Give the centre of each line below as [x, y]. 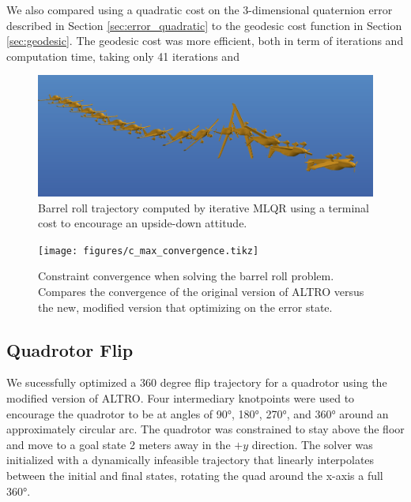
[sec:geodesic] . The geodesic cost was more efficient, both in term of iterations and [205, 41]
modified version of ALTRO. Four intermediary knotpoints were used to [181, 397]
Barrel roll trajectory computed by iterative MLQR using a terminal [204, 207]
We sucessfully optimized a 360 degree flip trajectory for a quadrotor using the [197, 382]
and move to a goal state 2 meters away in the [119, 444]
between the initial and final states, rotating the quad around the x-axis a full [195, 475]
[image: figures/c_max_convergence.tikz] [149, 251]
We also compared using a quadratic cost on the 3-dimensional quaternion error [200, 9]
